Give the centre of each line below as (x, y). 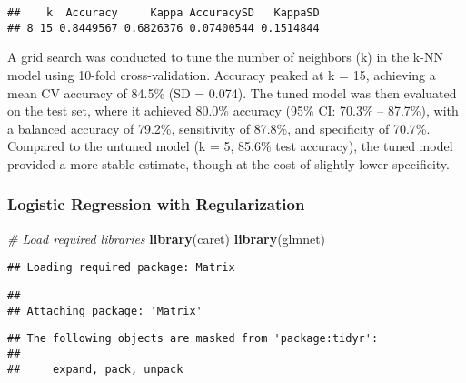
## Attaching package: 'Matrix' (105, 311)
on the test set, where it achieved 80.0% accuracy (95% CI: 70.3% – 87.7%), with (233, 111)
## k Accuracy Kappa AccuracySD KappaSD (164, 13)
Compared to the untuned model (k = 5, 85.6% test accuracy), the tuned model (230, 146)
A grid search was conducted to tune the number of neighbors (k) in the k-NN (225, 57)
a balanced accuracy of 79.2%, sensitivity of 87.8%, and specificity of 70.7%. (219, 128)
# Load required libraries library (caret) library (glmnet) (167, 238)
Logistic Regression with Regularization (156, 204)
